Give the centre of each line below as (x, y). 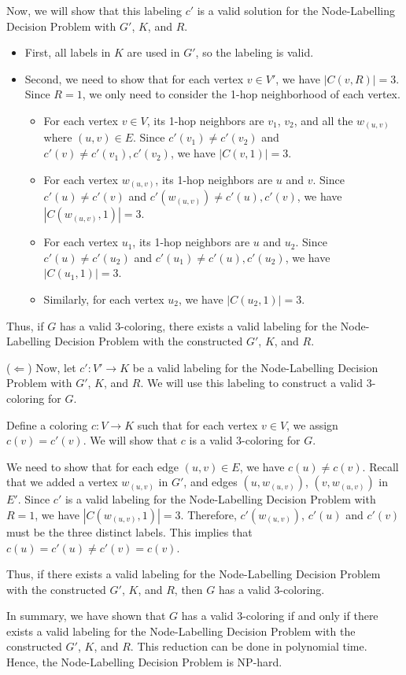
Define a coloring (47, 424)
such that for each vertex (197, 424)
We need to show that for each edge (93, 466)
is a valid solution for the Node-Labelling (296, 10)
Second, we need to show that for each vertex (134, 78)
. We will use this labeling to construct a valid (252, 383)
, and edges (210, 482)
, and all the (323, 120)
